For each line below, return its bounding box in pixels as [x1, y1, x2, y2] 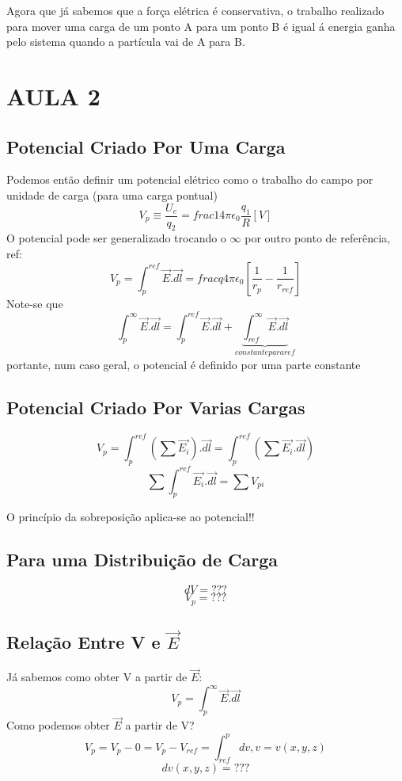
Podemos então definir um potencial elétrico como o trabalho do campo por [6, 171, 374, 188]
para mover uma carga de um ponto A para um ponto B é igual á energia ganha [6, 17, 396, 34]
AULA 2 [6, 79, 100, 112]
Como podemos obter [6, 717, 110, 733]
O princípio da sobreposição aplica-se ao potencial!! [6, 509, 255, 525]
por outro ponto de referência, [245, 230, 390, 246]
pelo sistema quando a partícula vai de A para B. [6, 33, 245, 50]
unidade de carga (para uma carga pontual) [6, 186, 218, 203]
